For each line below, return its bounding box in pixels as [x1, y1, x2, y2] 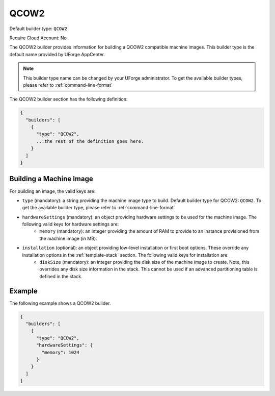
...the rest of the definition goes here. [36, 138, 144, 144]
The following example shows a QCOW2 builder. [9, 300, 111, 306]
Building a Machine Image [9, 175, 94, 183]
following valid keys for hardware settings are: [22, 221, 119, 227]
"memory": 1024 [41, 350, 80, 355]
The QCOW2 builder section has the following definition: [9, 96, 128, 102]
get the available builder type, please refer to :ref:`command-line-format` [22, 205, 175, 211]
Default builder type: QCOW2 [9, 26, 67, 32]
